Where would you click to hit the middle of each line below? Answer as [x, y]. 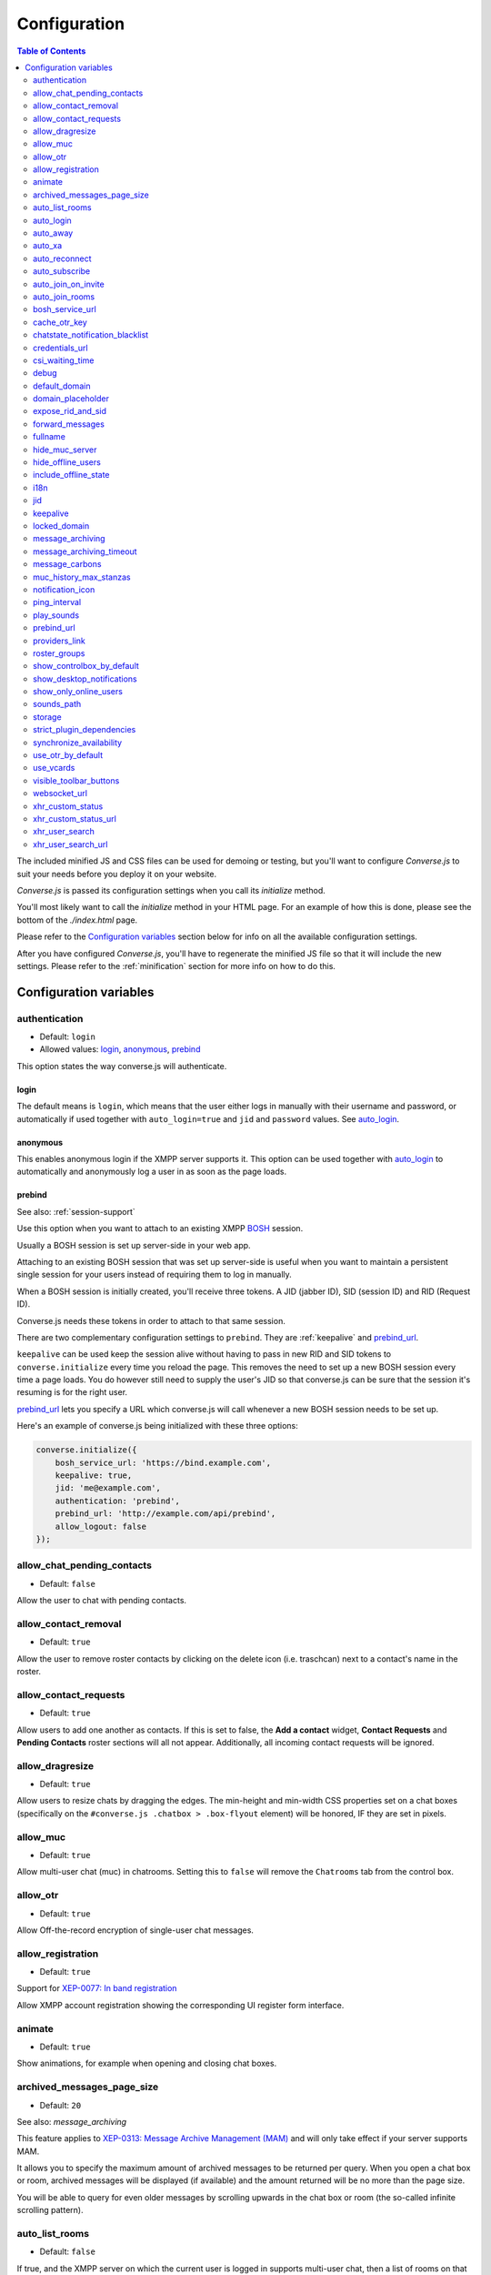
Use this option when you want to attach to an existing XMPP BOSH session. [160, 1228]
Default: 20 [60, 2105]
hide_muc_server [65, 450]
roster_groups [59, 653]
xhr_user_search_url [70, 844]
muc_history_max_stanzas [82, 577]
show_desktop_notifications [85, 679]
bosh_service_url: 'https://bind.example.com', [163, 1462]
